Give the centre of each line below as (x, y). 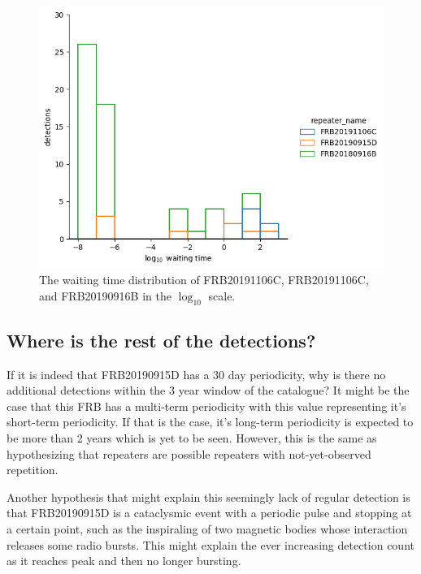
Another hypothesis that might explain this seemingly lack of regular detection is (208, 496)
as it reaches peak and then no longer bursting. (124, 561)
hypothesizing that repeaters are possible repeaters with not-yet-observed (189, 453)
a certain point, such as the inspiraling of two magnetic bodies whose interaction (207, 529)
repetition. (33, 470)
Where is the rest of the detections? (161, 340)
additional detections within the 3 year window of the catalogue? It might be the (208, 390)
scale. (222, 295)
